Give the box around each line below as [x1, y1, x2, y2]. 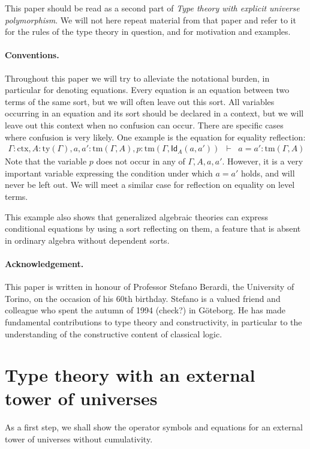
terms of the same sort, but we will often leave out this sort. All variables [5, 95, 275, 107]
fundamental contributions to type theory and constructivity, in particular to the [5, 315, 302, 328]
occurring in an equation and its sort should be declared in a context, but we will [5, 107, 304, 119]
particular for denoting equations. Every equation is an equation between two [5, 83, 290, 96]
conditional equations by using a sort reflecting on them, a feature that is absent [5, 222, 301, 235]
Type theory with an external [5, 363, 255, 387]
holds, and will [241, 166, 295, 179]
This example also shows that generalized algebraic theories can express [5, 210, 268, 223]
